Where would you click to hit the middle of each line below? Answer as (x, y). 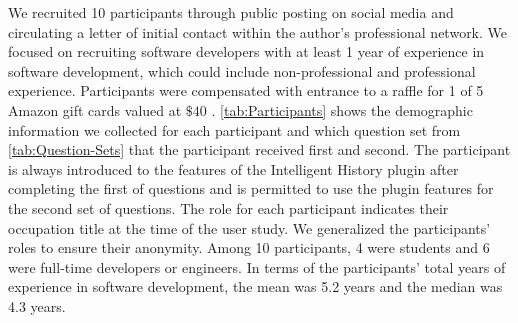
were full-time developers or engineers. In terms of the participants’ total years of (257, 266)
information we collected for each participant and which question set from (234, 129)
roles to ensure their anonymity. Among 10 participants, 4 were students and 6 (249, 247)
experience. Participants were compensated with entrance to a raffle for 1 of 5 (246, 90)
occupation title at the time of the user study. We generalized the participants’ (249, 227)
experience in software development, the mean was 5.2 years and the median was (255, 286)
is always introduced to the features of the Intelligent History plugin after (233, 168)
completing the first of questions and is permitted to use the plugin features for (251, 188)
